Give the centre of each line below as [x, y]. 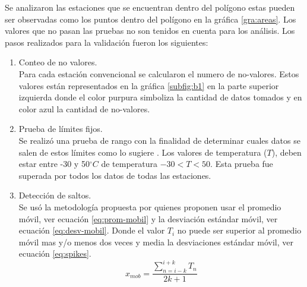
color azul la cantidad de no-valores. [84, 108]
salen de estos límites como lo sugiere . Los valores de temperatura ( [143, 152]
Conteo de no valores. [58, 62]
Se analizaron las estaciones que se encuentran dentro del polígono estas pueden [150, 7]
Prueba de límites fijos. [61, 129]
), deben [287, 152]
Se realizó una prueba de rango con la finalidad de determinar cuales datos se [159, 140]
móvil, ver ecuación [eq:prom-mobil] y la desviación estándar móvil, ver [148, 218]
